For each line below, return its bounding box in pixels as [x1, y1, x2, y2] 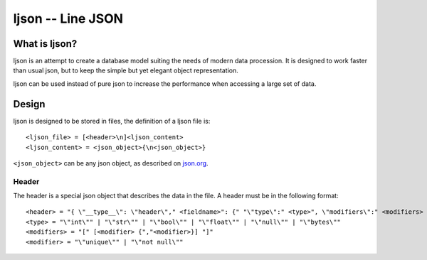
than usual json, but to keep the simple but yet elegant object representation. [13, 66, 238, 75]
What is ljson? [13, 38, 78, 50]
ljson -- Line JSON [13, 11, 124, 26]
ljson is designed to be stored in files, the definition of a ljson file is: [13, 117, 211, 125]
